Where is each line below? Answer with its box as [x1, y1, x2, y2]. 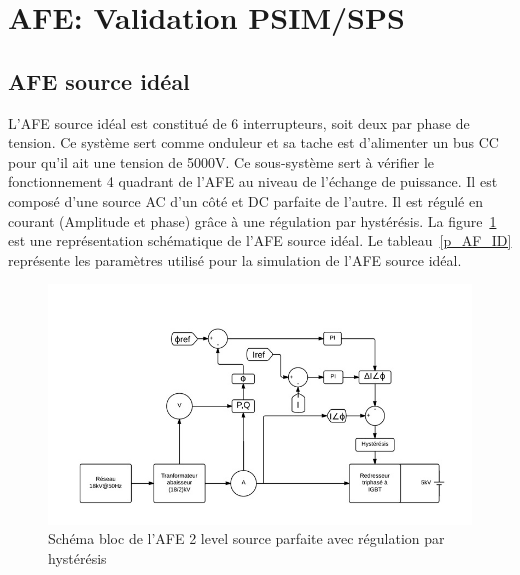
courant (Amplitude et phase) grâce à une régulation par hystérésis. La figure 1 [8, 210, 497, 231]
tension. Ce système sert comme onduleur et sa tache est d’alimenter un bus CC [8, 132, 499, 153]
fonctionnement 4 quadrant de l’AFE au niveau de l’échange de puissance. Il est [8, 171, 498, 192]
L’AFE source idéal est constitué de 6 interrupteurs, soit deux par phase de [8, 112, 470, 133]
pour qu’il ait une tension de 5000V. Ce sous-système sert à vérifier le [8, 151, 435, 172]
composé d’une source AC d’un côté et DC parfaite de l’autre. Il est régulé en [8, 190, 483, 211]
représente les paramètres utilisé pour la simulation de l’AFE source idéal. [8, 249, 462, 270]
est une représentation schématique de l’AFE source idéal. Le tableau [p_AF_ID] [8, 230, 512, 251]
